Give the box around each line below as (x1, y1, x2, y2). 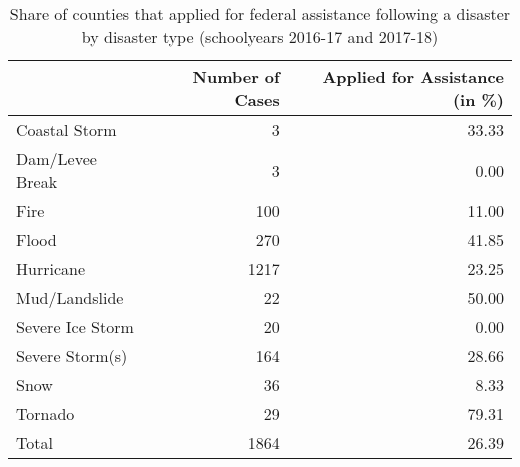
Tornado (16, 402, 75, 425)
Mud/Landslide (16, 286, 124, 309)
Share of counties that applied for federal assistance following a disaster (9, 2, 511, 25)
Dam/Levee (16, 147, 97, 170)
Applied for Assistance (322, 65, 504, 88)
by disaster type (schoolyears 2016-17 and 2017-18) (81, 25, 439, 48)
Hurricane (16, 257, 85, 280)
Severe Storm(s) (16, 344, 128, 367)
